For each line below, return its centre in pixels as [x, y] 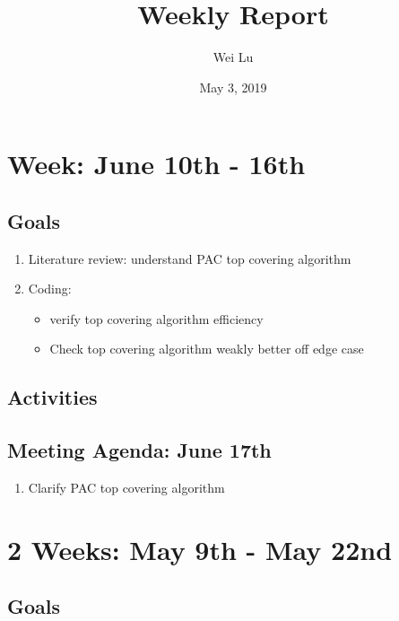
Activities [52, 397]
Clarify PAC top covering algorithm [126, 488]
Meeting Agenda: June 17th [139, 450]
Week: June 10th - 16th [156, 164]
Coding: [50, 289]
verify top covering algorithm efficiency [156, 318]
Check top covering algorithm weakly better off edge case [207, 349]
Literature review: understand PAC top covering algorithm [190, 258]
